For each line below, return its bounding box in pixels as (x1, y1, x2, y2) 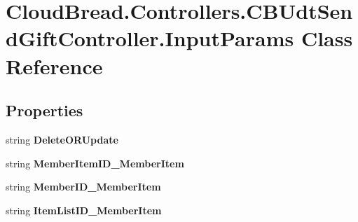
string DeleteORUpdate (6, 132, 118, 146)
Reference (6, 51, 103, 80)
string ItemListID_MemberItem (6, 202, 162, 217)
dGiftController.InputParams (6, 24, 294, 53)
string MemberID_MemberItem (6, 179, 161, 194)
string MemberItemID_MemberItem (6, 155, 184, 170)
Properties (6, 99, 83, 121)
